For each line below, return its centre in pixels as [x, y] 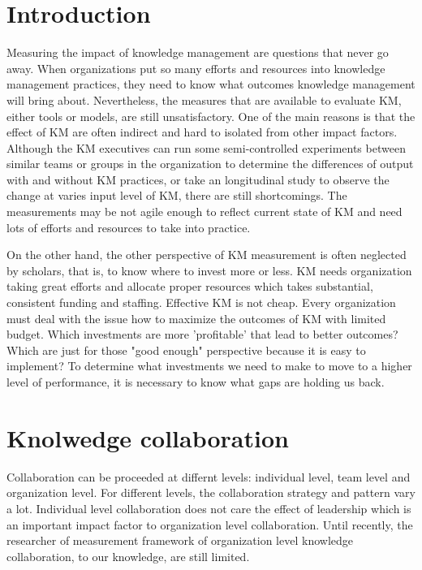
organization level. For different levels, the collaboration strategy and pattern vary [211, 492]
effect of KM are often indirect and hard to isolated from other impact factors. [202, 132]
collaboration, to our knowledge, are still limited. [128, 556]
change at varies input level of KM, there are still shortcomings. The [177, 195]
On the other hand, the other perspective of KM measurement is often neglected [207, 255]
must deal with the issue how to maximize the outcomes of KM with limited [196, 318]
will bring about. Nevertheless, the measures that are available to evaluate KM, [204, 99]
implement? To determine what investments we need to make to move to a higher [209, 366]
